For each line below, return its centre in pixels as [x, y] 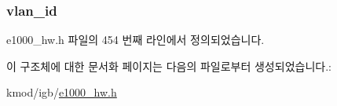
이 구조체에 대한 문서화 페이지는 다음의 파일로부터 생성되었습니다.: [169, 66]
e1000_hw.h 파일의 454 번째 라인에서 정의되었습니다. [136, 40]
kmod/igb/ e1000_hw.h [62, 92]
